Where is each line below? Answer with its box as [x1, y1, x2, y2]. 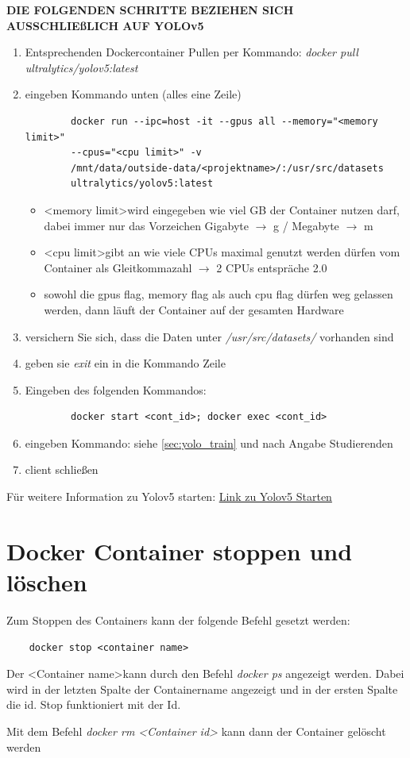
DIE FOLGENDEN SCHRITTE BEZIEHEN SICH [6, 2, 294, 17]
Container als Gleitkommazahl [44, 259, 192, 275]
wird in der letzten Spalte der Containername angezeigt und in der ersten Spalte [6, 680, 398, 697]
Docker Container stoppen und [6, 534, 353, 567]
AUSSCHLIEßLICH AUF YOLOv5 [6, 17, 204, 33]
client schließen [25, 461, 99, 478]
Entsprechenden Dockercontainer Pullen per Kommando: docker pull [25, 44, 358, 60]
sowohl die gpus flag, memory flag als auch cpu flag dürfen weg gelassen [44, 286, 393, 302]
